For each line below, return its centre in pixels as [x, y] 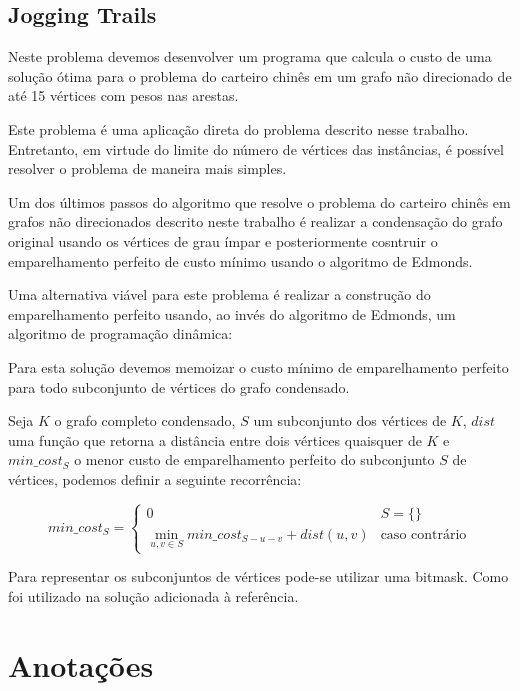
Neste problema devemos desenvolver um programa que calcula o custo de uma [250, 56]
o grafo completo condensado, [145, 420]
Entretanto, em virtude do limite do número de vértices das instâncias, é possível [256, 148]
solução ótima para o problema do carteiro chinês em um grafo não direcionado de [260, 75]
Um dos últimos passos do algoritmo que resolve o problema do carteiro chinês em [259, 201]
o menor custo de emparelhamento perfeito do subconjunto [254, 459]
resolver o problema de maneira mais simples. [147, 168]
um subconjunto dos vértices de [350, 420]
